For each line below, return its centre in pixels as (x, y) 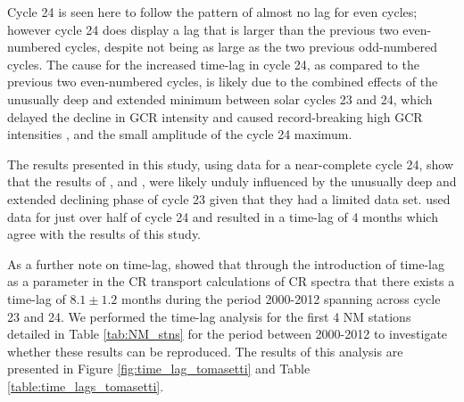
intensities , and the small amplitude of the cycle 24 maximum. (180, 134)
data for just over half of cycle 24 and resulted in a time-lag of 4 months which (223, 216)
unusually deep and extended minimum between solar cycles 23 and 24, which (220, 98)
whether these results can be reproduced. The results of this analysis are (205, 351)
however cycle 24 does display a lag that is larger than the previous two (203, 29)
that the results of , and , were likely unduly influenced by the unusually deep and (232, 181)
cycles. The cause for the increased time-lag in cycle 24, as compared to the (213, 64)
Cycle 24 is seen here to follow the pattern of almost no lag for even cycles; (212, 12)
